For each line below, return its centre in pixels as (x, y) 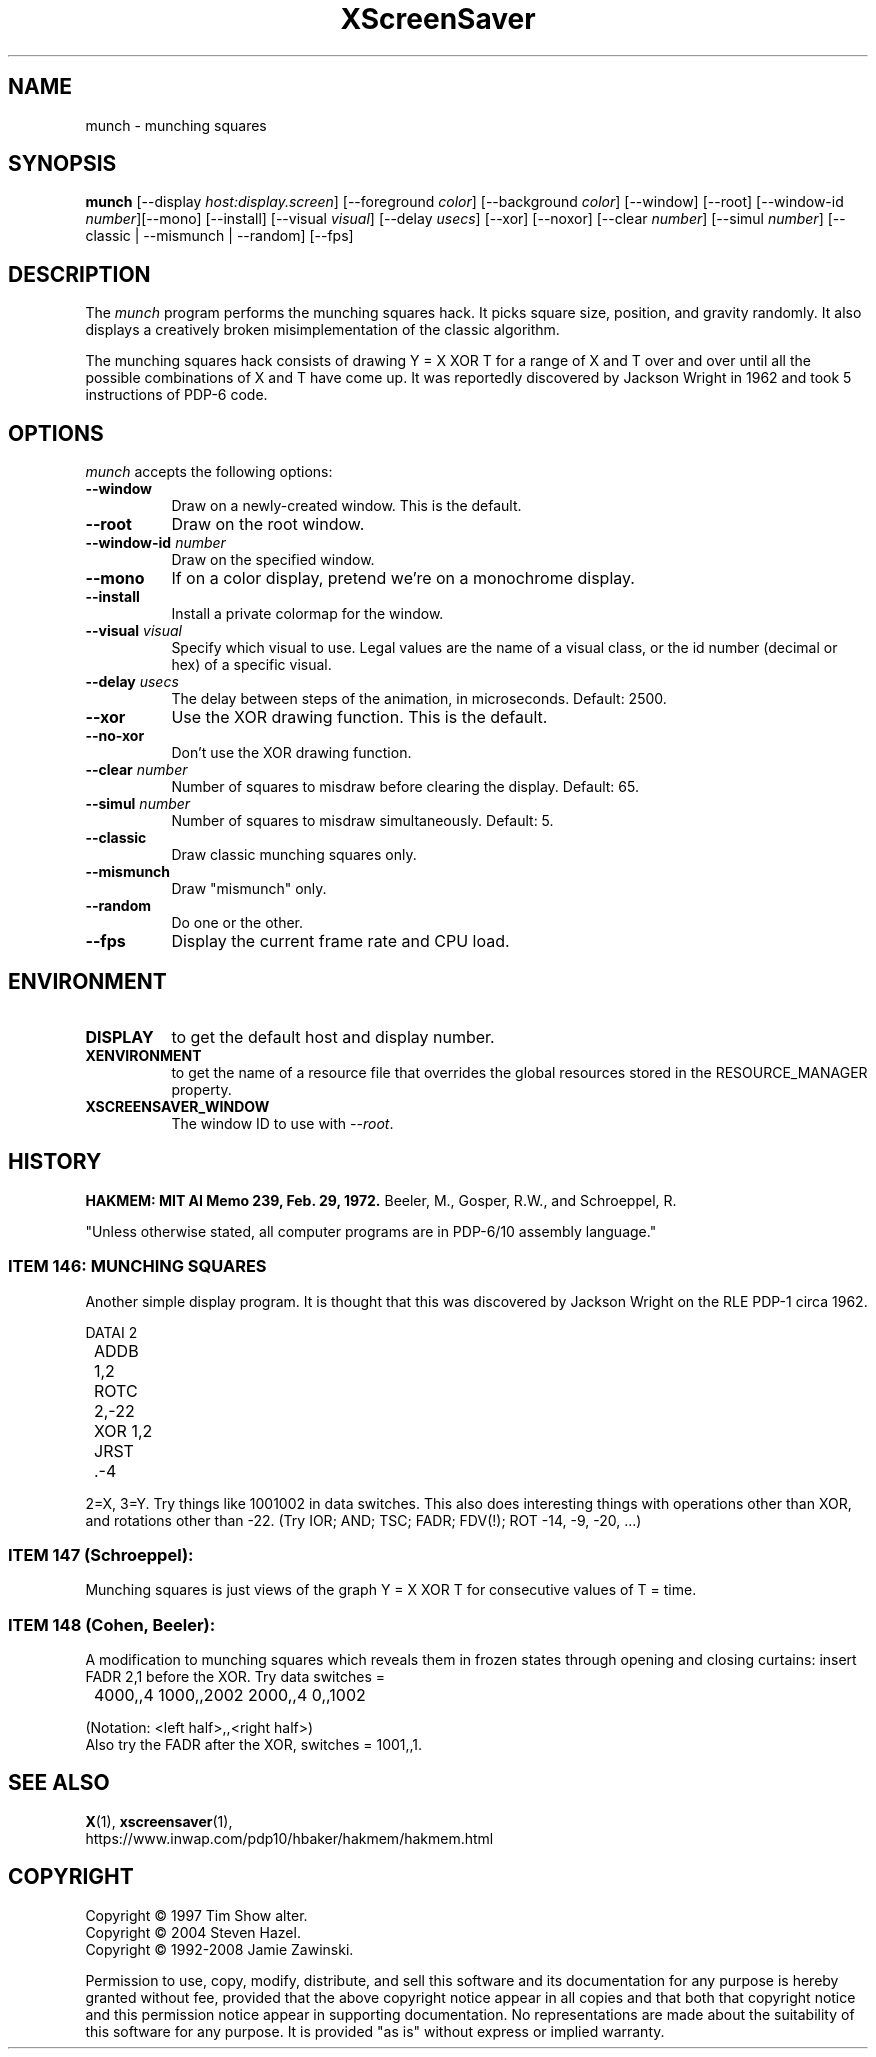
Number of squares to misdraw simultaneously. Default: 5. (362, 821)
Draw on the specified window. (273, 560)
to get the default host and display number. (333, 1036)
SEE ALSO (59, 1783)
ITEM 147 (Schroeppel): (101, 1554)
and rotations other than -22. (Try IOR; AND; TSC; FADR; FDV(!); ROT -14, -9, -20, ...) (363, 1520)
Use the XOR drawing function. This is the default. (359, 717)
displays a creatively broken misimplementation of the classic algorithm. (322, 330)
